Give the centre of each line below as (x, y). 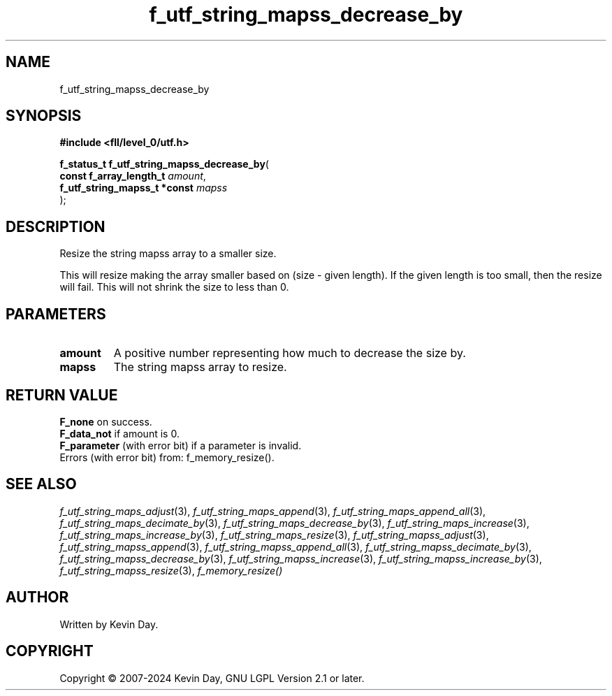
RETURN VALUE (62, 395)
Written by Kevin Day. (109, 624)
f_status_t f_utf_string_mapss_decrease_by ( (164, 164)
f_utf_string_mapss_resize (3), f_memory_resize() (171, 570)
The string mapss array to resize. (200, 367)
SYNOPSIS (44, 116)
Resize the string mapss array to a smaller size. (168, 254)
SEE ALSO (41, 484)
